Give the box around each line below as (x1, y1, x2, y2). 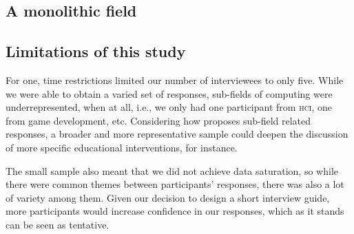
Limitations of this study (6, 41, 186, 62)
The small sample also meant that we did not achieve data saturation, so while (6, 163, 338, 178)
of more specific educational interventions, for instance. (6, 140, 238, 154)
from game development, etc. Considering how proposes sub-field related (6, 113, 311, 127)
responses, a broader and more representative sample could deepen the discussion (6, 127, 348, 141)
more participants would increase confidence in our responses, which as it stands (6, 204, 344, 218)
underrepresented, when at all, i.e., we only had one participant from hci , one (6, 100, 333, 114)
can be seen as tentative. (6, 217, 110, 231)
